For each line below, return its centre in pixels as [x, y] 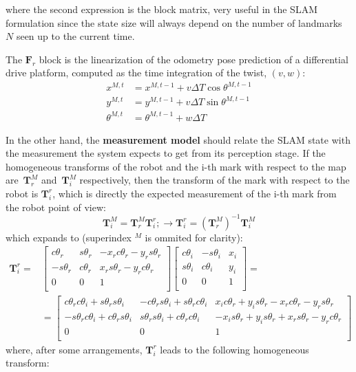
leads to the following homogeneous [234, 349]
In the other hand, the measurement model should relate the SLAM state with [178, 139]
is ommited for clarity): [194, 237]
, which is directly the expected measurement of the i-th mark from [195, 193]
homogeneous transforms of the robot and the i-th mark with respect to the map [176, 166]
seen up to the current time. [75, 36]
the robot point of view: [56, 207]
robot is [22, 193]
